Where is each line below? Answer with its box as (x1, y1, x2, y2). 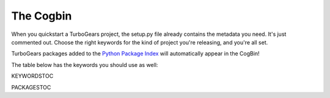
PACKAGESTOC (11, 83, 51, 91)
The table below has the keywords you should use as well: (11, 61, 158, 68)
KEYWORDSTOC (11, 72, 54, 80)
